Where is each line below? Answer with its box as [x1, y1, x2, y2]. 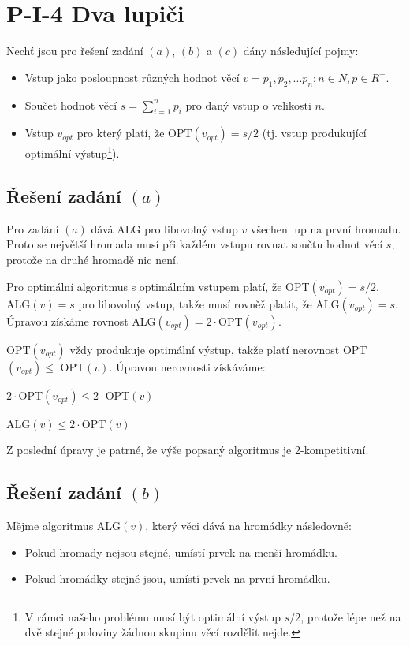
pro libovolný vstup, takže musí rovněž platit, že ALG [78, 295, 340, 311]
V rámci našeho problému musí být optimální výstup [24, 608, 281, 624]
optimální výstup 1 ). [24, 143, 120, 161]
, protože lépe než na [300, 608, 401, 624]
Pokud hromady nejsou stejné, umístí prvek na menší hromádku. [24, 543, 337, 560]
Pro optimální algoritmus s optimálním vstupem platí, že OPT [6, 278, 310, 294]
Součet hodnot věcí [24, 96, 117, 113]
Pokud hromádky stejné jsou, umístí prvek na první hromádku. [24, 570, 330, 587]
